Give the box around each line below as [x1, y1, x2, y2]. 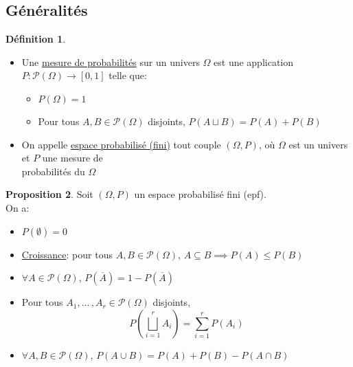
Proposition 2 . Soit [5, 187, 93, 201]
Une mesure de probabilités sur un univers [21, 54, 200, 69]
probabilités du [21, 164, 85, 178]
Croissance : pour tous [21, 247, 113, 261]
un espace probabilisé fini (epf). [134, 187, 266, 201]
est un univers [288, 137, 348, 151]
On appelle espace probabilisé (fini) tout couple [21, 137, 221, 151]
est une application [214, 54, 294, 69]
